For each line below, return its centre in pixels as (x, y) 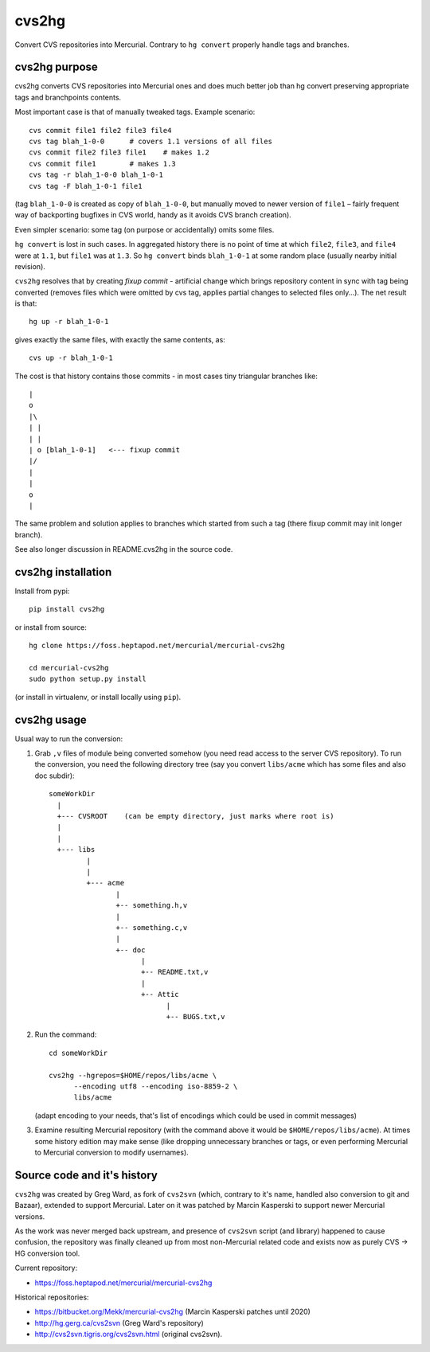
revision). (30, 266)
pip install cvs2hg (67, 610)
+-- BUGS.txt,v (196, 1017)
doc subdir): (55, 776)
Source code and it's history (86, 1175)
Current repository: (46, 1268)
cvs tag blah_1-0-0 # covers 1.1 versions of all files (150, 142)
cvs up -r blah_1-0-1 (71, 358)
